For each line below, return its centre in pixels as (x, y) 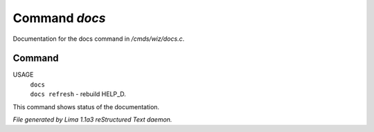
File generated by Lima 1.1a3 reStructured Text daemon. (92, 120)
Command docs (59, 18)
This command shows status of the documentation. (86, 106)
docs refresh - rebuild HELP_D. (78, 94)
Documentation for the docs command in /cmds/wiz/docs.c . (99, 39)
